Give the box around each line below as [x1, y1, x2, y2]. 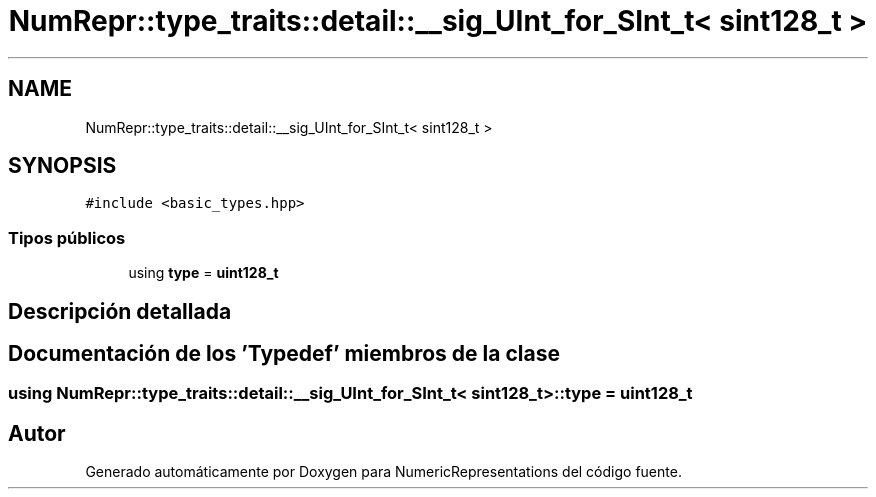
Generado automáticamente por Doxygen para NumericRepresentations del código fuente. [85, 463, 682, 481]
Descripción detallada [8, 298, 232, 324]
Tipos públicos [8, 227, 126, 248]
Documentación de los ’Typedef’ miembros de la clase [8, 341, 560, 367]
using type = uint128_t [128, 264, 279, 282]
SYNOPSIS [8, 153, 117, 179]
